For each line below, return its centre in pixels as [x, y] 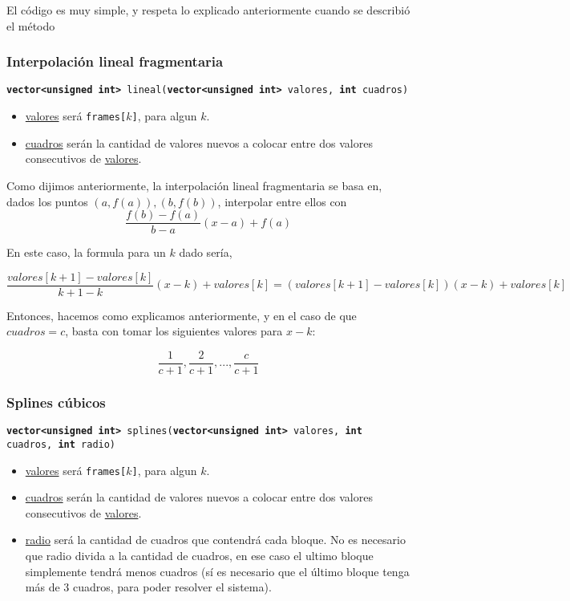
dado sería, [206, 252]
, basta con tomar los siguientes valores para [174, 331]
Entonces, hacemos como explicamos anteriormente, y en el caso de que [182, 315]
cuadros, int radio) [61, 444]
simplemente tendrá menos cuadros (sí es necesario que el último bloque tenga [217, 571]
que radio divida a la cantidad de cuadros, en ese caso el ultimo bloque [199, 556]
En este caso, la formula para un [86, 252]
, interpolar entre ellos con [282, 201]
